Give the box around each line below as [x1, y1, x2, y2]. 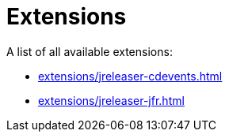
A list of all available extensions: [6, 44, 173, 58]
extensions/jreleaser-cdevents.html [38, 69, 223, 83]
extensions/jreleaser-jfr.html [38, 93, 185, 107]
